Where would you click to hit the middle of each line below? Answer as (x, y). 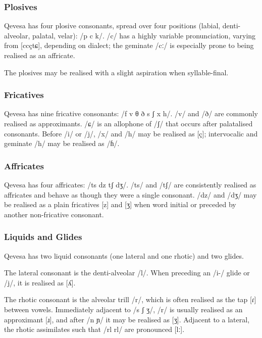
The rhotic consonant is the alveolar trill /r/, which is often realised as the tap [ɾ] (130, 299)
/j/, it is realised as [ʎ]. (40, 282)
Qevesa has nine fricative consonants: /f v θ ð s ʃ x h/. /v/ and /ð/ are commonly (131, 113)
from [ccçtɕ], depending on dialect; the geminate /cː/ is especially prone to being (129, 45)
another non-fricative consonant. (54, 214)
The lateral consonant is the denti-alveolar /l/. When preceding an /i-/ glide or (127, 273)
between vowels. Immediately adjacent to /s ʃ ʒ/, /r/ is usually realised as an (123, 309)
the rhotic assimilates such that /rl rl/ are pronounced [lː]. (94, 329)
